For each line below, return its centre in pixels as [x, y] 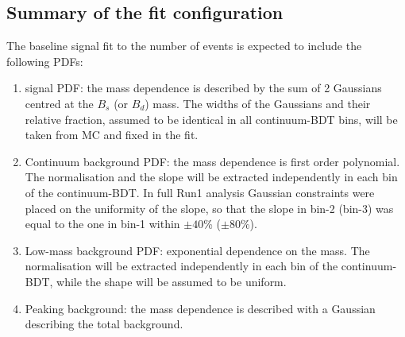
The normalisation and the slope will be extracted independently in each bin [211, 177]
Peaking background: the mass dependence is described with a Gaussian [200, 308]
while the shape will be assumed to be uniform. [172, 281]
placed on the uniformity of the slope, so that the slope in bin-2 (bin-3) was [209, 208]
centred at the [59, 103]
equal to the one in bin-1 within [102, 224]
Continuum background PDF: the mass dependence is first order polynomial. [212, 161]
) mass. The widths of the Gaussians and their [258, 103]
